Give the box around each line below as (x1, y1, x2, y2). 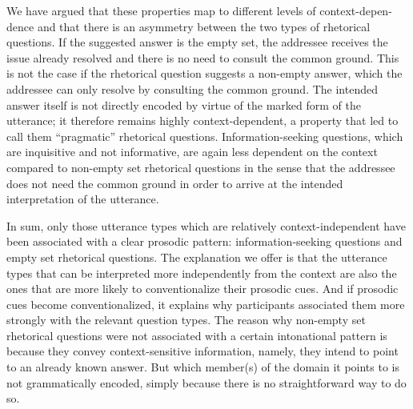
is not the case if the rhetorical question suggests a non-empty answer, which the (6, 65, 403, 82)
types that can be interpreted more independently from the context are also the (6, 264, 397, 281)
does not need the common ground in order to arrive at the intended (6, 174, 343, 191)
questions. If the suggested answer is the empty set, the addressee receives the (6, 34, 388, 50)
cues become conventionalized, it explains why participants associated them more (6, 295, 405, 312)
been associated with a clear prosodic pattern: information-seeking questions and (6, 233, 403, 250)
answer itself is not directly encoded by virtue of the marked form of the (6, 96, 361, 113)
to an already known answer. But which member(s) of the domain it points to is (6, 359, 399, 375)
